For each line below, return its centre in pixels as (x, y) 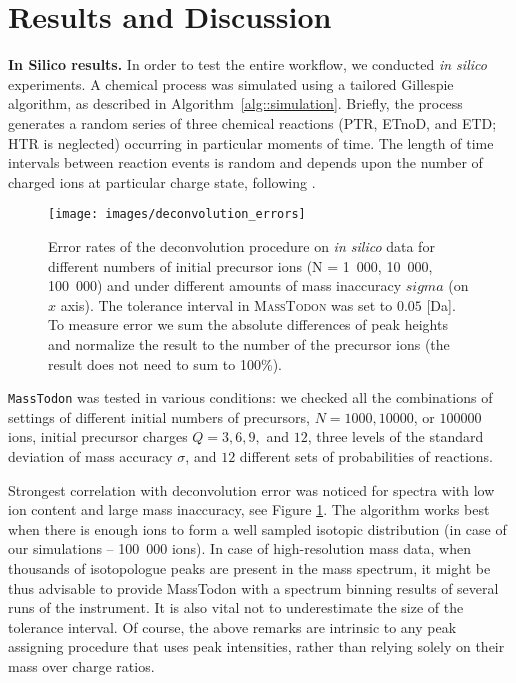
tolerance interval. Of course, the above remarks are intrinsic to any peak (232, 626)
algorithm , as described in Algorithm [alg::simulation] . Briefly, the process (235, 103)
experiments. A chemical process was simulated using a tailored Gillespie (231, 83)
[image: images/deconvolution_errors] (177, 214)
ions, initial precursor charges (98, 436)
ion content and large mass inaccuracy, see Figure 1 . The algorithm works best (249, 509)
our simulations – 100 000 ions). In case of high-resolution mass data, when (239, 548)
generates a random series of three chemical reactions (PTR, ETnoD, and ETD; (252, 122)
